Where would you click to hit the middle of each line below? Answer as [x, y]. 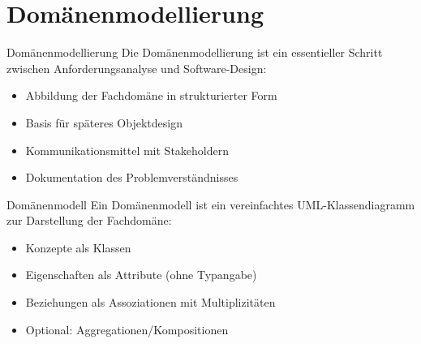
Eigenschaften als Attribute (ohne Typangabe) [141, 275]
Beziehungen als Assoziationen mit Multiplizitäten [150, 302]
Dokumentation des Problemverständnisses [132, 177]
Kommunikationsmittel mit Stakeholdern [127, 150]
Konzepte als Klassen [78, 247]
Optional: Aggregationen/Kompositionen [127, 329]
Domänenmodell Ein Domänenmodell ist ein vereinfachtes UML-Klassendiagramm [211, 204]
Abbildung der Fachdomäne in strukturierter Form [151, 95]
